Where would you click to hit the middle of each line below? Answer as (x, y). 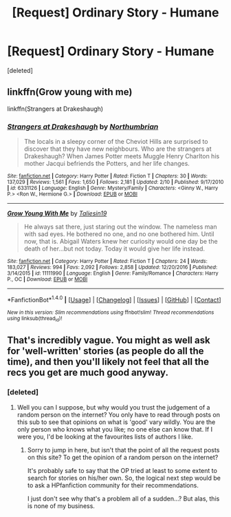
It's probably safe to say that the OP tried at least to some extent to (122, 470)
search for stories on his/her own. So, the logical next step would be (124, 478)
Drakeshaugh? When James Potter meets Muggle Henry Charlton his (122, 156)
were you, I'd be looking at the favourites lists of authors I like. (105, 436)
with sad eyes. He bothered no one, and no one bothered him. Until (119, 234)
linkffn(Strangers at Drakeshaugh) (55, 109)
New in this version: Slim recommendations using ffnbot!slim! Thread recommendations (111, 312)
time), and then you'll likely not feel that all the (108, 362)
